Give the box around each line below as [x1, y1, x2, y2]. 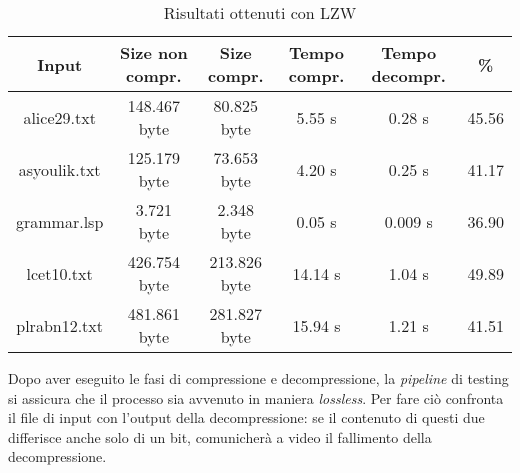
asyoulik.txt [18, 157, 101, 181]
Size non [120, 41, 188, 64]
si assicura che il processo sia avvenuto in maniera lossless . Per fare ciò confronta [8, 387, 504, 408]
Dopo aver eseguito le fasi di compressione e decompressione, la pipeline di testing [8, 368, 509, 388]
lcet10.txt [26, 261, 93, 285]
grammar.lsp [16, 209, 104, 233]
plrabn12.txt [16, 313, 104, 337]
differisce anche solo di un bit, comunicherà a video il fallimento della [8, 426, 432, 447]
